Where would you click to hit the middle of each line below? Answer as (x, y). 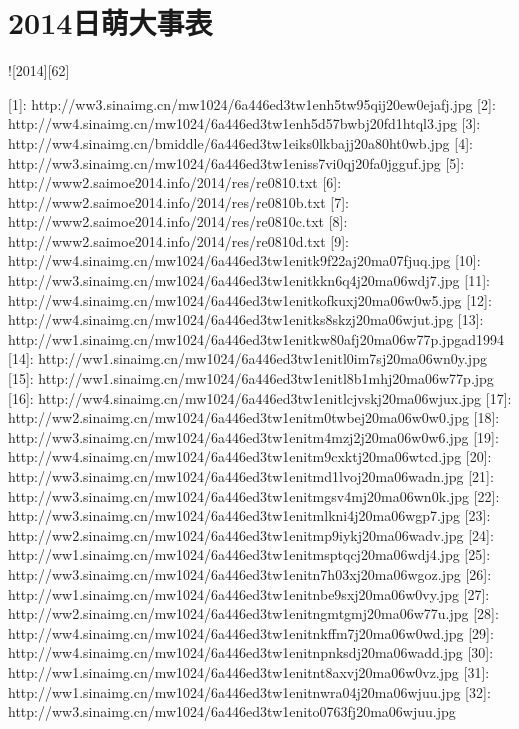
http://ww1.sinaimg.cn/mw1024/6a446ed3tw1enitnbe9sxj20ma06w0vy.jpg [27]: (249, 593)
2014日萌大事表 (110, 22)
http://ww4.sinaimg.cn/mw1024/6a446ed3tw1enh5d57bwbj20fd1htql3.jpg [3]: (244, 123)
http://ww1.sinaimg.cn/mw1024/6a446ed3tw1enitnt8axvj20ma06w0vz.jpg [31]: (249, 671)
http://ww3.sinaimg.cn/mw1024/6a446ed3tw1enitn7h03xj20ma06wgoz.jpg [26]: (250, 573)
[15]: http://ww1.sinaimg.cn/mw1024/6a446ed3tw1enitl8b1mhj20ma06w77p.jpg (251, 378)
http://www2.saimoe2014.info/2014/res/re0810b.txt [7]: (178, 201)
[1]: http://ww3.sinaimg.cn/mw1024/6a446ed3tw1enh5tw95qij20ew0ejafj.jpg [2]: (252, 103)
